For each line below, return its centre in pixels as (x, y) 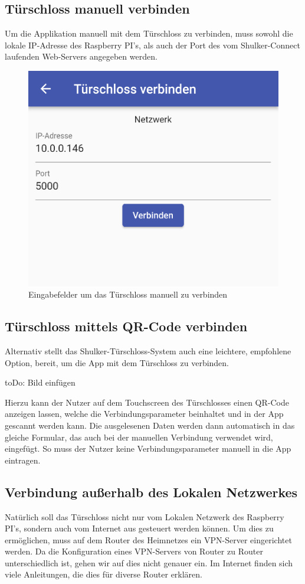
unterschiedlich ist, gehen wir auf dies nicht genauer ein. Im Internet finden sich (149, 562)
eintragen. (23, 460)
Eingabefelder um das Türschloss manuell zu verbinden (128, 294)
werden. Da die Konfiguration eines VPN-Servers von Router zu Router (134, 551)
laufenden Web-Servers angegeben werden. (81, 56)
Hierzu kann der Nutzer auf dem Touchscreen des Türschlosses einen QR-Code (147, 402)
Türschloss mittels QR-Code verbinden (126, 326)
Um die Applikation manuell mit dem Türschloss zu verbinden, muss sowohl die (149, 33)
